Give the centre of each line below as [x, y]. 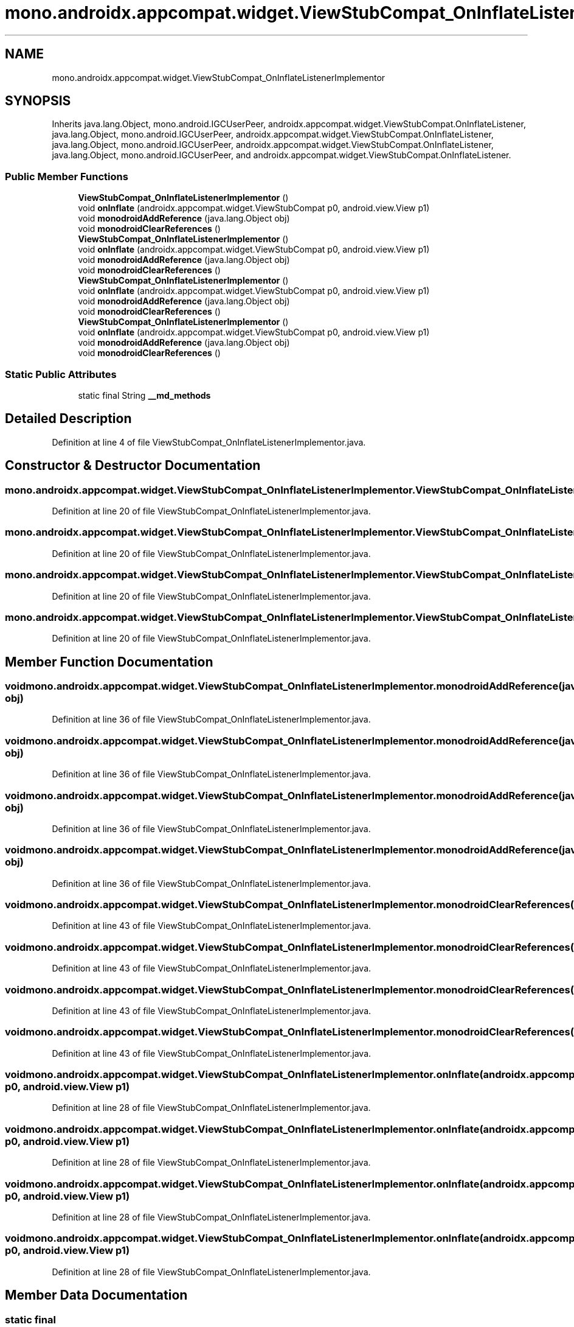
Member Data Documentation [96, 1295]
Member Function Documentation [109, 662]
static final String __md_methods [144, 395]
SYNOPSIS [38, 101]
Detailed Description [68, 419]
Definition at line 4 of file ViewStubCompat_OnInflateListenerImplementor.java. [209, 442]
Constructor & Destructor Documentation [133, 466]
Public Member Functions [67, 176]
